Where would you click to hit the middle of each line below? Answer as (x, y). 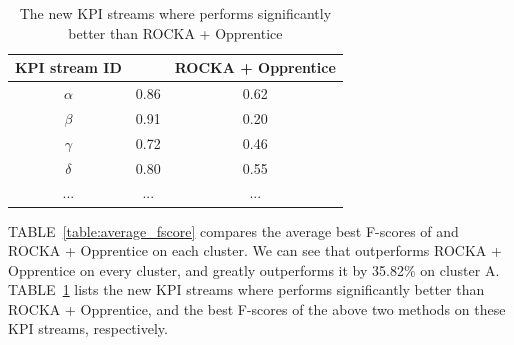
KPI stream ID (68, 67)
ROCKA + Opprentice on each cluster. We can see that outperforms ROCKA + (255, 250)
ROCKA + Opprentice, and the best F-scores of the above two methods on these (257, 308)
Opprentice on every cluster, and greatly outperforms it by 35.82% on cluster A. (254, 269)
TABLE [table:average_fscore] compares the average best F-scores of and (233, 230)
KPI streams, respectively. (88, 328)
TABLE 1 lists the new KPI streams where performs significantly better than (246, 289)
